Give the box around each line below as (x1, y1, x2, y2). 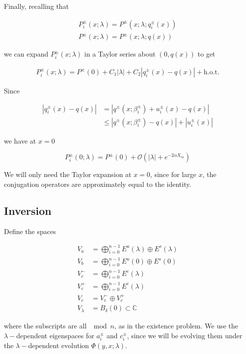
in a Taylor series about (84, 49, 156, 59)
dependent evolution (28, 340, 89, 350)
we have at (4, 135, 36, 146)
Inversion (4, 203, 52, 218)
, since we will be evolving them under (127, 330, 243, 340)
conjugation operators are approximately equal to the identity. (4, 178, 191, 189)
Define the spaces (4, 226, 56, 236)
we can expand (4, 49, 49, 59)
